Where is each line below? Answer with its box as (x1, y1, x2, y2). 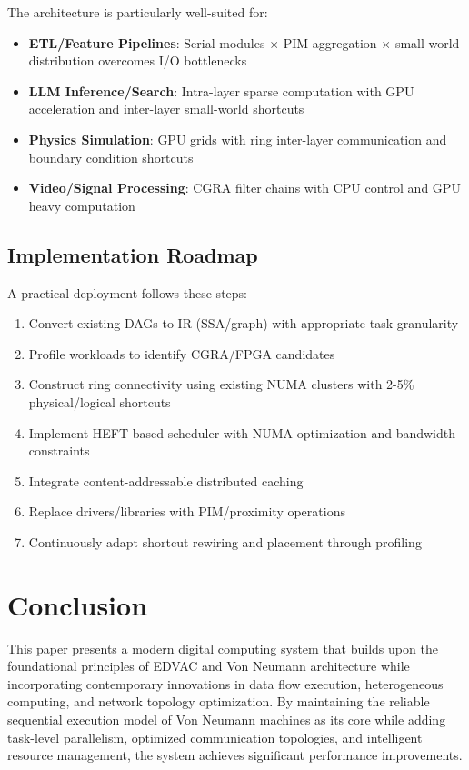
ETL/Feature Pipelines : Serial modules (28, 33, 265, 52)
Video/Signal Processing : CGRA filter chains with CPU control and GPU (28, 178, 461, 197)
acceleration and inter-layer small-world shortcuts (28, 99, 304, 118)
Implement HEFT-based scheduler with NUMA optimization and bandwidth (28, 423, 456, 442)
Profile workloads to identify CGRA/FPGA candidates (28, 344, 335, 363)
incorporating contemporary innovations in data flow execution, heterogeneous (7, 674, 444, 693)
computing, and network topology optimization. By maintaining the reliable (7, 692, 430, 711)
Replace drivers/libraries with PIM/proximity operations (28, 502, 345, 521)
